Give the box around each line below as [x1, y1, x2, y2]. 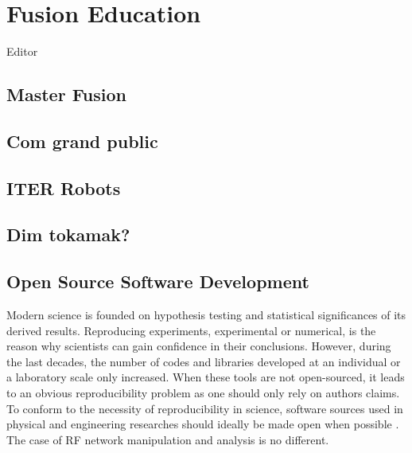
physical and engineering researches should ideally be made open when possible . [6, 416, 399, 432]
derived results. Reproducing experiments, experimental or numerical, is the [6, 322, 376, 338]
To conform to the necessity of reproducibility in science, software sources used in [6, 400, 403, 416]
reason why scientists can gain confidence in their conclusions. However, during [6, 338, 391, 354]
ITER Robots [6, 175, 121, 200]
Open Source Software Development [6, 269, 309, 294]
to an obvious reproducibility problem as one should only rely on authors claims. [6, 385, 400, 401]
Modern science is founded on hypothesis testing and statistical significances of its [6, 307, 406, 323]
